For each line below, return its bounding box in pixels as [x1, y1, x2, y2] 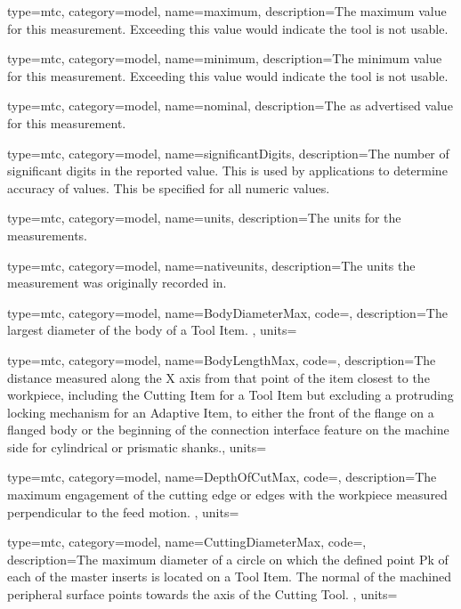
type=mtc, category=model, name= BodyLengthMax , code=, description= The [7, 350, 436, 369]
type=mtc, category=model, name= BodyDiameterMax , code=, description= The [7, 303, 448, 321]
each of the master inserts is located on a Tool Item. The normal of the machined [7, 567, 451, 586]
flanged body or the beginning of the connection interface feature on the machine [7, 420, 449, 439]
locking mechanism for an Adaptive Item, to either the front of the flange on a [7, 402, 434, 421]
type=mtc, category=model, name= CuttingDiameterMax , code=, [7, 532, 367, 551]
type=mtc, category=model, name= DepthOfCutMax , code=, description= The [7, 467, 437, 486]
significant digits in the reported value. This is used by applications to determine [7, 161, 448, 180]
